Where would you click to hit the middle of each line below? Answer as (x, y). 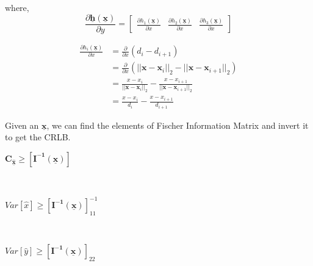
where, (17, 7)
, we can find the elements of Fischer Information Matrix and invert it (178, 125)
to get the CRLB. (38, 137)
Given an (22, 125)
